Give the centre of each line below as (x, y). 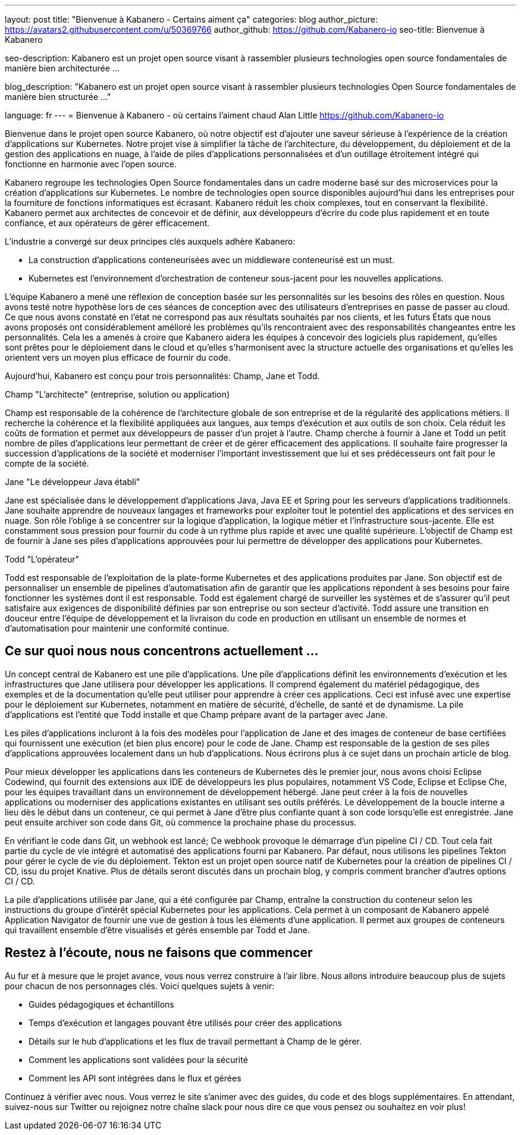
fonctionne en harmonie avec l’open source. (91, 164)
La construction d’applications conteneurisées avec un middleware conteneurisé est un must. (212, 260)
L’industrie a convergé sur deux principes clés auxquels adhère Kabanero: (150, 241)
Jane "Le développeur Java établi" (73, 482)
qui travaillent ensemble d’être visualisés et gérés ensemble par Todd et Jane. (157, 930)
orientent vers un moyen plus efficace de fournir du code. (118, 357)
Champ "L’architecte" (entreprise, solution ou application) (117, 394)
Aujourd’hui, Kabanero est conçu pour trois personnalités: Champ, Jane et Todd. (162, 376)
